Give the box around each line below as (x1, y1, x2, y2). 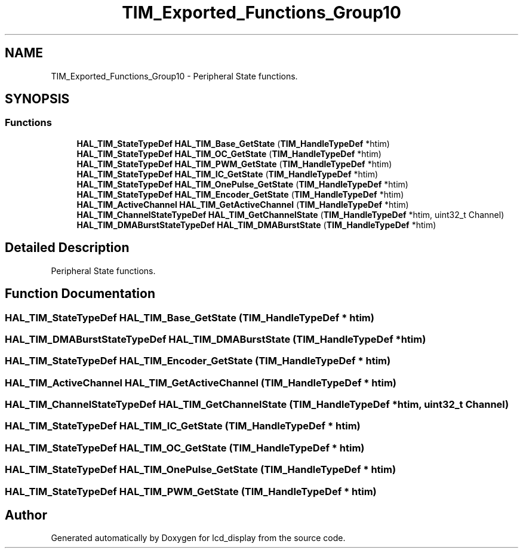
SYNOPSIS (5, 91, 70, 107)
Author (5, 507, 47, 523)
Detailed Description (5, 240, 130, 256)
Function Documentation (5, 286, 155, 302)
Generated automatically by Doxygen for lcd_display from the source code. (51, 533, 346, 543)
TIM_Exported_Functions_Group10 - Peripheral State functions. (51, 70, 298, 81)
